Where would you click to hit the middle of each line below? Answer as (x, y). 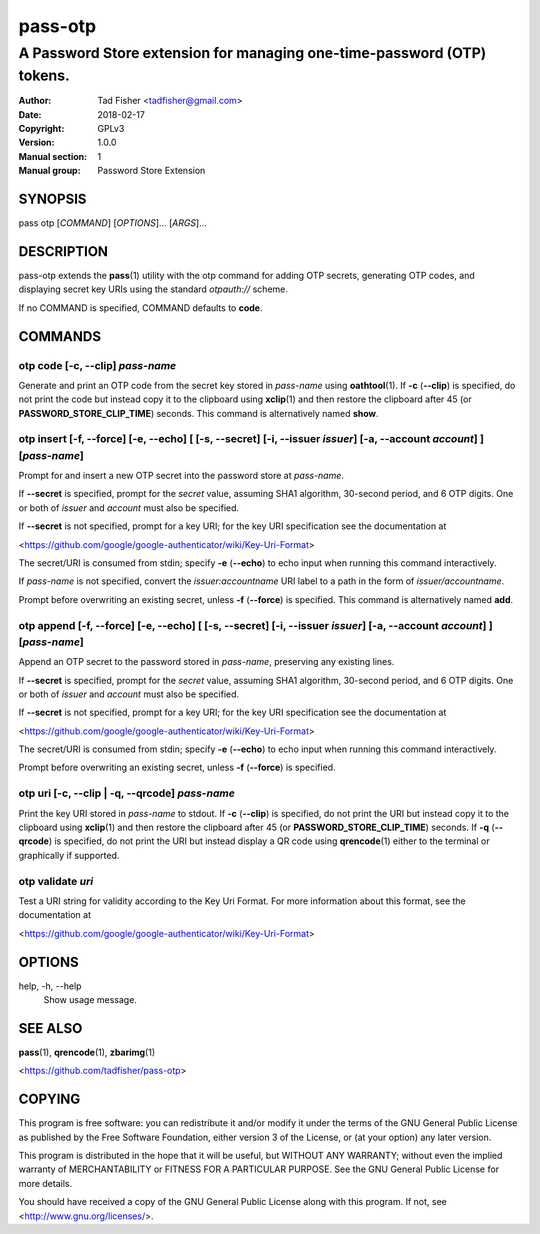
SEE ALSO (50, 1028)
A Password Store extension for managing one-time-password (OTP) (252, 53)
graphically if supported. (69, 855)
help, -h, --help (50, 986)
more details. (45, 1183)
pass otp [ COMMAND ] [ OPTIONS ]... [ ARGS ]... (112, 223)
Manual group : (49, 171)
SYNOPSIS (52, 199)
